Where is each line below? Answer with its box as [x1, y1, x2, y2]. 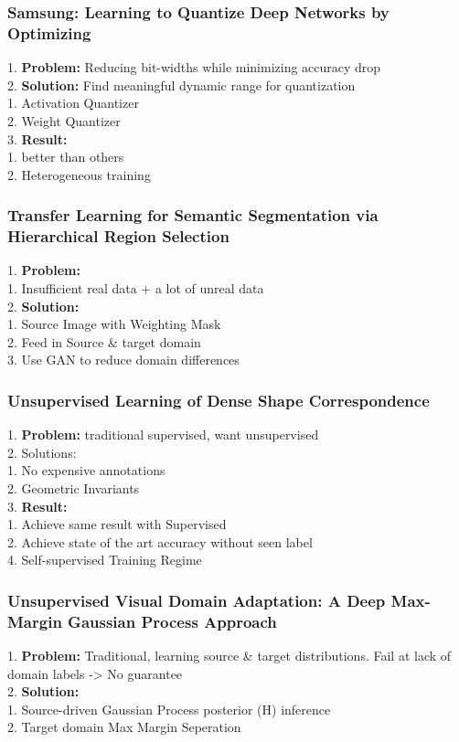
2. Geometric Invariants [7, 479, 140, 497]
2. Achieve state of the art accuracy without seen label [7, 532, 313, 551]
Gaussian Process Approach [68, 609, 277, 632]
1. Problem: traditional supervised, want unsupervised [7, 425, 319, 444]
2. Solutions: [7, 442, 77, 461]
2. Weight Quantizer [7, 111, 121, 130]
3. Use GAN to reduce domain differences [7, 350, 240, 369]
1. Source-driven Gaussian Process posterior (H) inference [7, 699, 331, 718]
